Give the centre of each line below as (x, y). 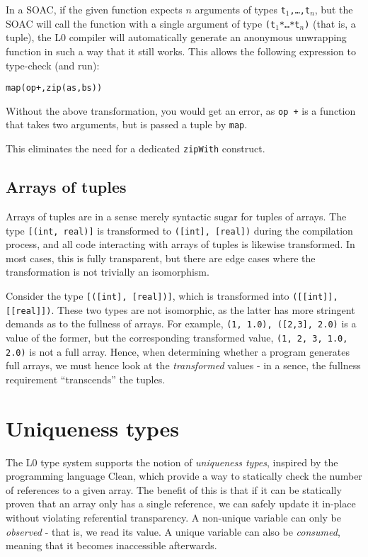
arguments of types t (240, 9)
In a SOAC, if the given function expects (94, 9)
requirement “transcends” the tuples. (86, 379)
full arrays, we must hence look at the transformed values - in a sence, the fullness (183, 365)
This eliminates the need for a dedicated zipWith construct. (136, 148)
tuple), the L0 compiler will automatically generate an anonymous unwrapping (176, 37)
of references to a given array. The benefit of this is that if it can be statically (174, 489)
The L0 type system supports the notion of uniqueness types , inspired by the (172, 462)
